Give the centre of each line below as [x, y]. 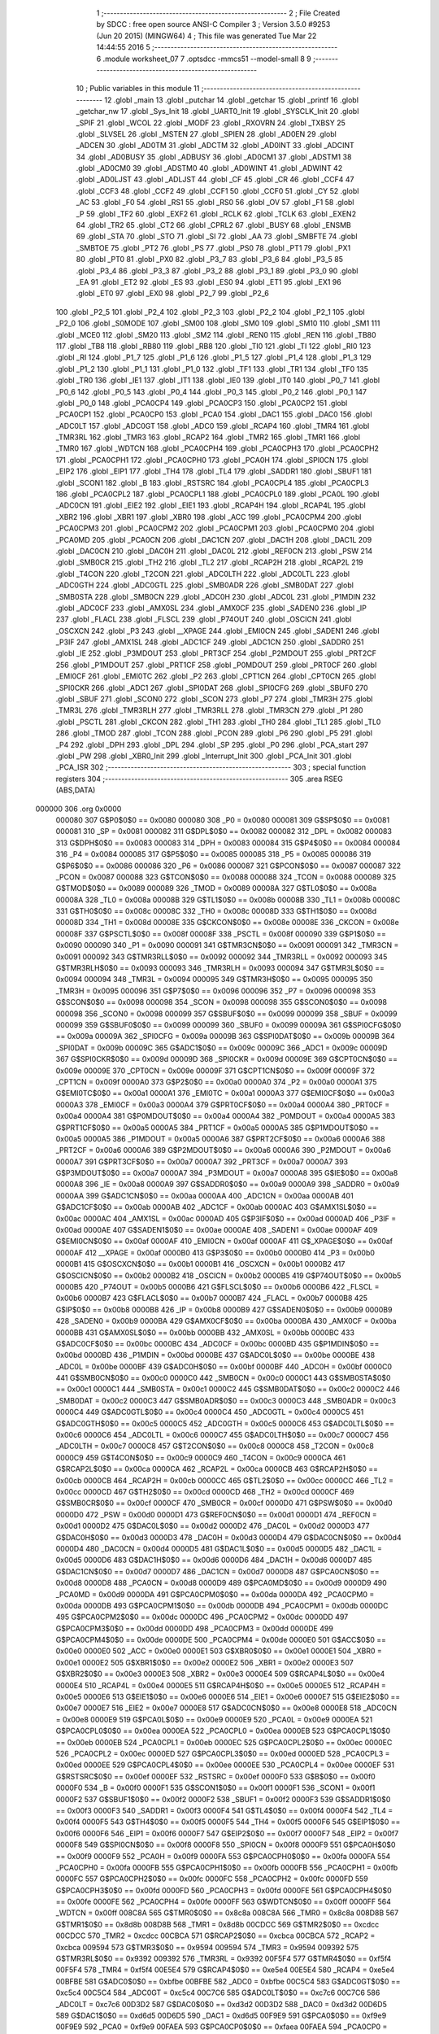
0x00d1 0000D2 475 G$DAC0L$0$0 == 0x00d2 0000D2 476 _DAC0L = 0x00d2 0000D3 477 [213, 1526]
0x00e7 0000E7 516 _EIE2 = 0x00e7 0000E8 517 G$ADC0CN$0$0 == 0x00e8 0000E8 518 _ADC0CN [226, 1708]
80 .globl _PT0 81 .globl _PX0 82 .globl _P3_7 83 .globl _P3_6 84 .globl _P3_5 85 [209, 260]
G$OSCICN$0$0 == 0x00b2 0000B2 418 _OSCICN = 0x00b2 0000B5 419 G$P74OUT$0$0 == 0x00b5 [228, 1275]
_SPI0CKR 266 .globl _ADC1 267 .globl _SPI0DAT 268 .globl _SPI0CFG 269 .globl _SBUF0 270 [212, 687]
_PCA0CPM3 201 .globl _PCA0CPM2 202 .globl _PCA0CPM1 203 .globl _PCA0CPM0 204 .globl [215, 528]
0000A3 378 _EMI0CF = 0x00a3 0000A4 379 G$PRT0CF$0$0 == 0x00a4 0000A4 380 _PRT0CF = [223, 1104]
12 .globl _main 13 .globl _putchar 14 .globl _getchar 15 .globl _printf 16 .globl [232, 100]
